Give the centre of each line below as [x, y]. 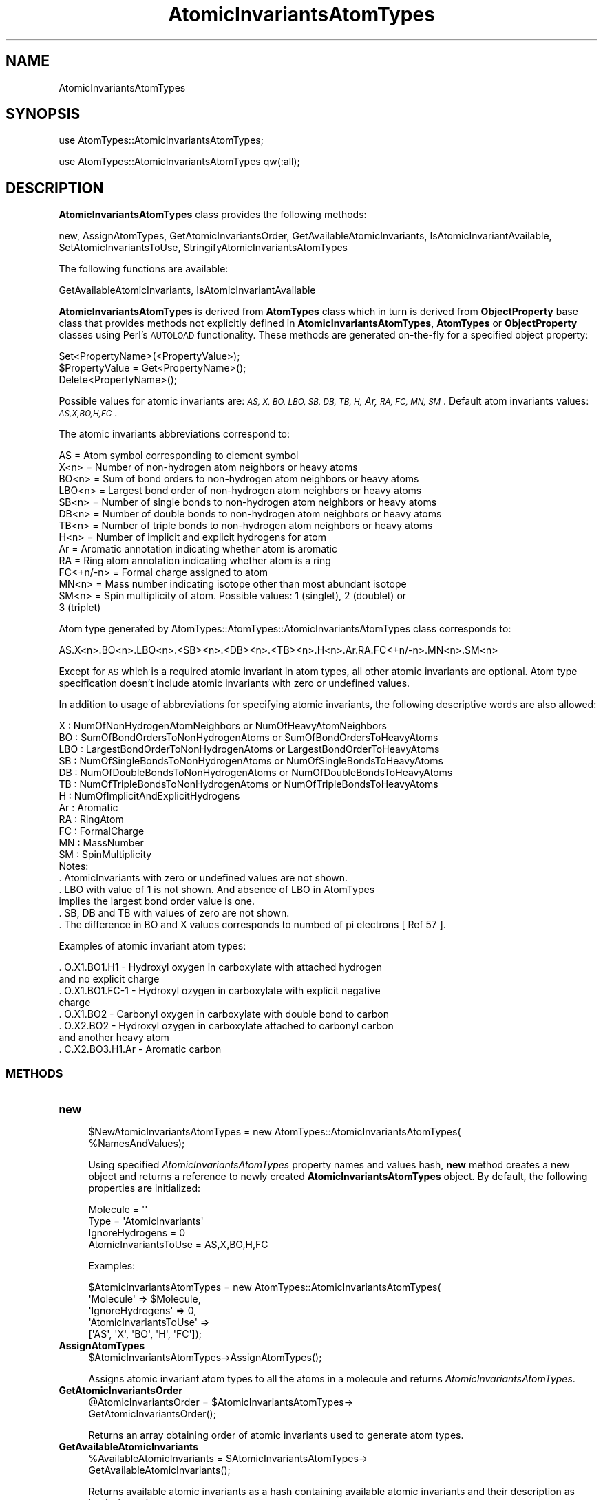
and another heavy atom [114, 1038]
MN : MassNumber [101, 843]
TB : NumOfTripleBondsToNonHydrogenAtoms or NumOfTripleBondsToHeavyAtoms [248, 784]
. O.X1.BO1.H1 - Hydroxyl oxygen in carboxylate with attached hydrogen [221, 967]
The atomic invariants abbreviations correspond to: [174, 434]
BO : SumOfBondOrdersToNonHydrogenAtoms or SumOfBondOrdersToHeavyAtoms [248, 738]
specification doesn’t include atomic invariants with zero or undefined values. [234, 683]
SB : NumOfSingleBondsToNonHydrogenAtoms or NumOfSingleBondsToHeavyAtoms [251, 761]
